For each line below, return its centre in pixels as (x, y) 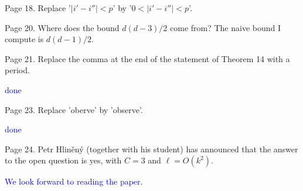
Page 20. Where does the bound (62, 27)
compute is (24, 39)
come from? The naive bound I (226, 27)
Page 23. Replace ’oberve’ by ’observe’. (74, 109)
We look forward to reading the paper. (74, 181)
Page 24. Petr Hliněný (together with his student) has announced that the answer (151, 149)
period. (17, 70)
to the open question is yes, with (63, 160)
